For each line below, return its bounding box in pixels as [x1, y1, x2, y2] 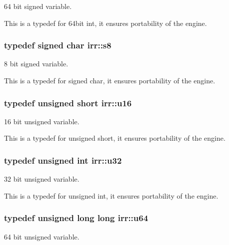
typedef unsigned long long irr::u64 [4, 212, 148, 224]
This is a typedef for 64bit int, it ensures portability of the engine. [4, 17, 207, 28]
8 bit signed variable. [4, 58, 68, 69]
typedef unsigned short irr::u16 [4, 96, 132, 109]
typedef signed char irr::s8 [4, 39, 111, 51]
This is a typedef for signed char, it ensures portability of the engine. [4, 75, 215, 85]
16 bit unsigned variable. [4, 116, 79, 126]
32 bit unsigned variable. [4, 174, 79, 184]
